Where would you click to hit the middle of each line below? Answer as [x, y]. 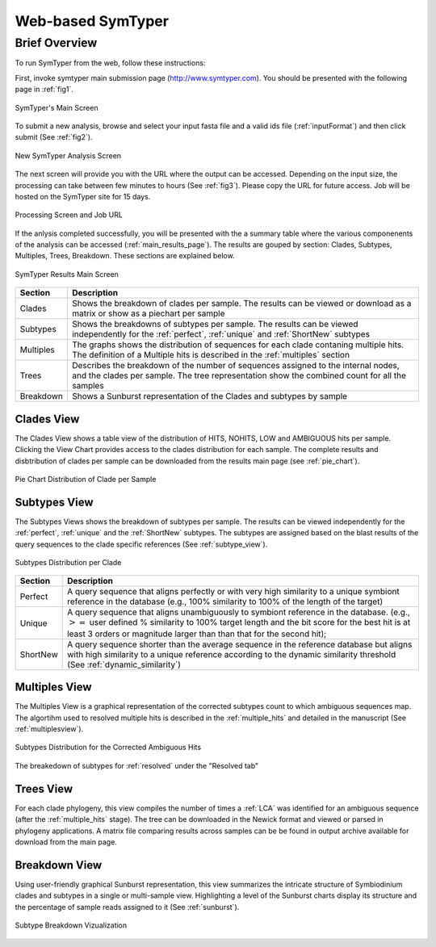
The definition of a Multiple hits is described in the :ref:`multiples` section [211, 355]
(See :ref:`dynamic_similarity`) [124, 664]
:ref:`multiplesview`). [49, 729]
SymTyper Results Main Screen [67, 274]
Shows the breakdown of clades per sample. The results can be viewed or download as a [241, 304]
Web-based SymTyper [92, 21]
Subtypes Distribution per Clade [68, 563]
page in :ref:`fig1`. [44, 90]
